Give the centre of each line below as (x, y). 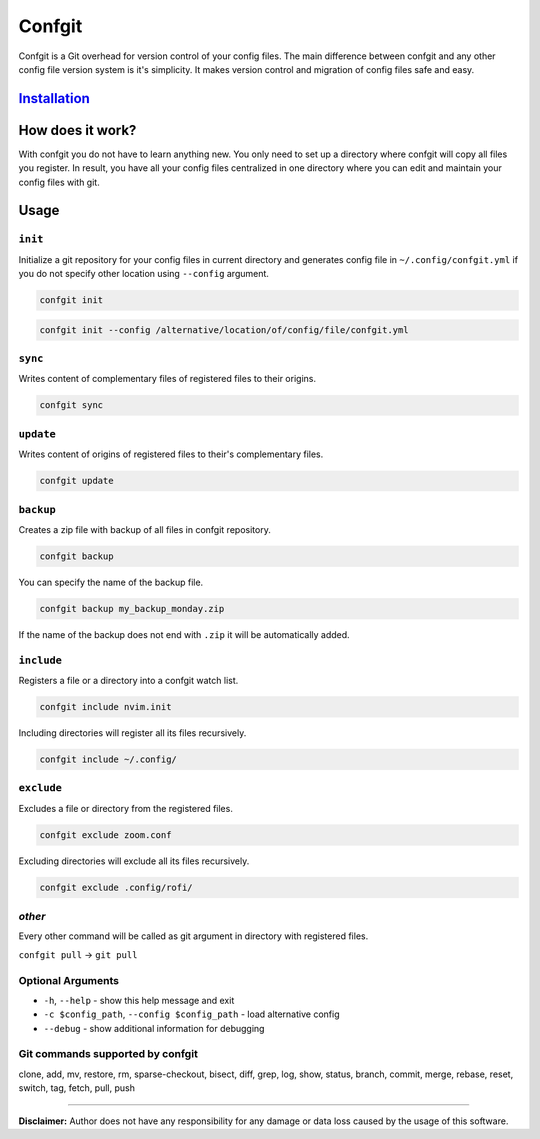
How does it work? (77, 130)
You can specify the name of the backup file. (111, 582)
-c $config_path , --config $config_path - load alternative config (191, 1014)
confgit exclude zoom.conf (105, 834)
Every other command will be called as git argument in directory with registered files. (193, 936)
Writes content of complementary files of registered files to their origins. (167, 379)
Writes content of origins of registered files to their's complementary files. (171, 454)
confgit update (76, 481)
